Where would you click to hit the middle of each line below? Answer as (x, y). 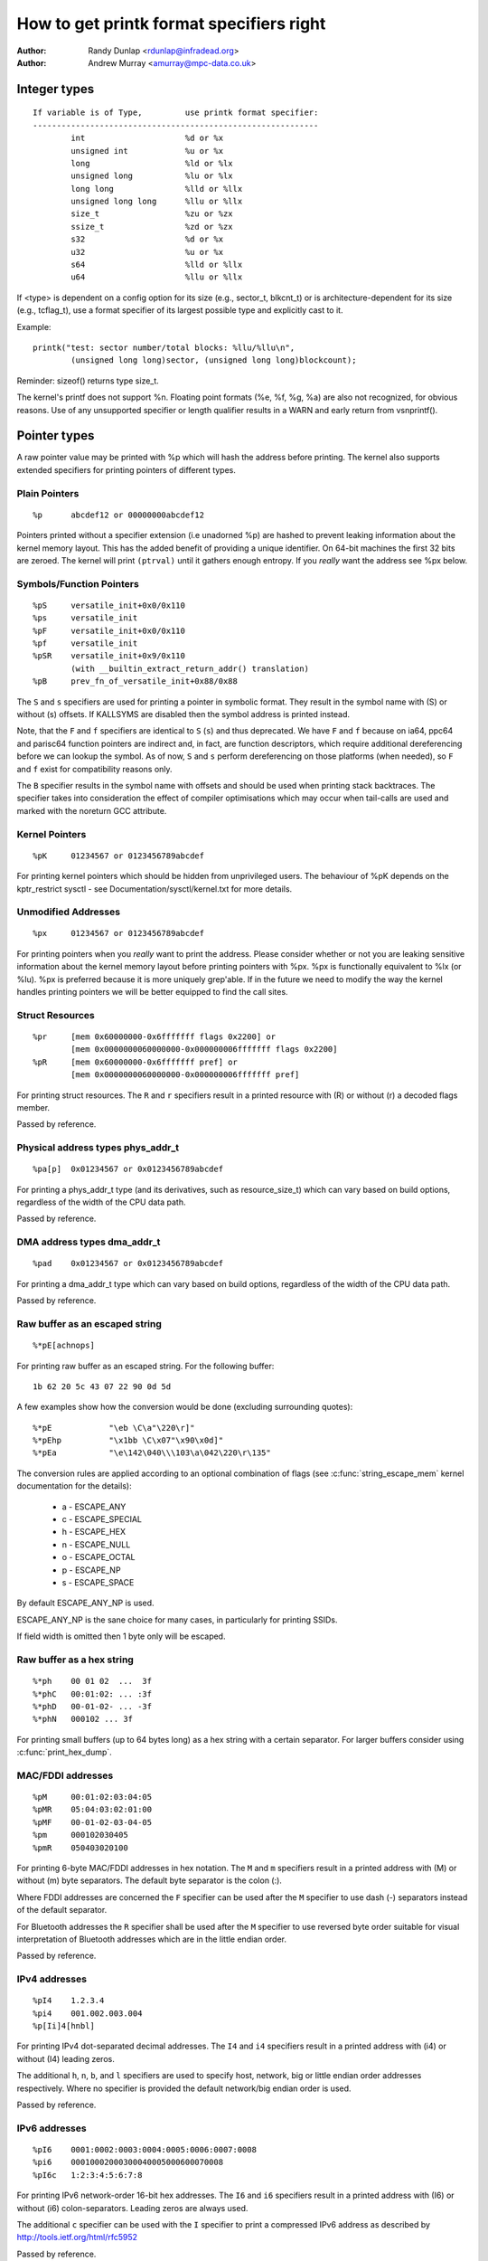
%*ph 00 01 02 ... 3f (93, 1681)
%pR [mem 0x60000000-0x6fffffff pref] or (136, 1062)
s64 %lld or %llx (157, 265)
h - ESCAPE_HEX (94, 1532)
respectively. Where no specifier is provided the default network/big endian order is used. (184, 2088)
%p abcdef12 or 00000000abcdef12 (119, 515)
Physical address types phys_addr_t (98, 1148)
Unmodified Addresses (69, 912)
